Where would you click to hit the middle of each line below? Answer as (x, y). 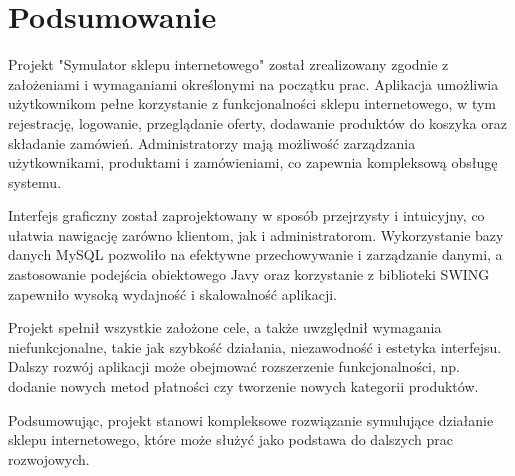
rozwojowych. (49, 458)
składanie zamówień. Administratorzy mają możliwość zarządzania (212, 142)
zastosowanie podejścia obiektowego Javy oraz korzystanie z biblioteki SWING (249, 274)
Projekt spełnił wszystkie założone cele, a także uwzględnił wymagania (225, 327)
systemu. (35, 181)
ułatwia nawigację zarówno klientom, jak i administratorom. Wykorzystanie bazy (256, 234)
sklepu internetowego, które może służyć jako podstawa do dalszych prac (230, 439)
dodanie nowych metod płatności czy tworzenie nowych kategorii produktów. (243, 386)
